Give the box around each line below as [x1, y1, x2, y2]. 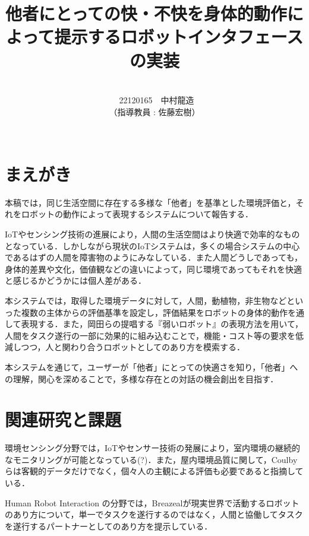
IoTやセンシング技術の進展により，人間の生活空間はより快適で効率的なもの [5, 228, 300, 240]
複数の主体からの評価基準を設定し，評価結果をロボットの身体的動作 [21, 306, 288, 318]
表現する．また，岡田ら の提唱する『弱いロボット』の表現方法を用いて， [21, 318, 303, 330]
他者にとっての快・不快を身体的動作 [5, 1, 287, 26]
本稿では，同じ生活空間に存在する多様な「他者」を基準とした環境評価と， [5, 196, 296, 208]
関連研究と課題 [5, 407, 122, 432]
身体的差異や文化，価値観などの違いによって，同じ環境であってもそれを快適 [5, 262, 302, 275]
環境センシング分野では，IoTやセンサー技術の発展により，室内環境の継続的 [5, 442, 300, 454]
